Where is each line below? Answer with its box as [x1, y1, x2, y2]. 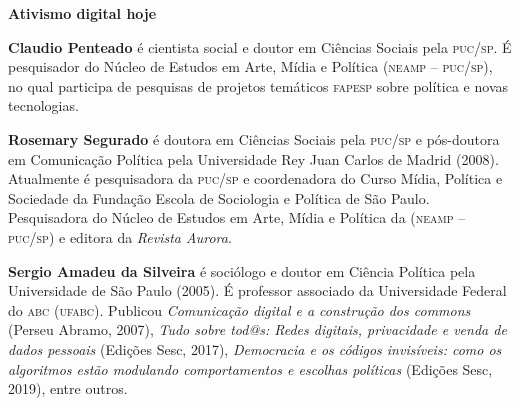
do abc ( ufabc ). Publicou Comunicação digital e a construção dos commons [8, 299, 471, 320]
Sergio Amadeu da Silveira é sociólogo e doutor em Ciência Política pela [8, 260, 476, 281]
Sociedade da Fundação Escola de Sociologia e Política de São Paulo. [8, 187, 430, 208]
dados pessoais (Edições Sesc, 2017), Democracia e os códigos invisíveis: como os [8, 338, 502, 359]
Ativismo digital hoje [8, 3, 157, 23]
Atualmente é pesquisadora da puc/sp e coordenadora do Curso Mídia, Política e [8, 168, 503, 189]
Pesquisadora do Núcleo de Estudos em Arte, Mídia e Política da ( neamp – [8, 207, 466, 228]
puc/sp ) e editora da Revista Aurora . [8, 226, 232, 247]
